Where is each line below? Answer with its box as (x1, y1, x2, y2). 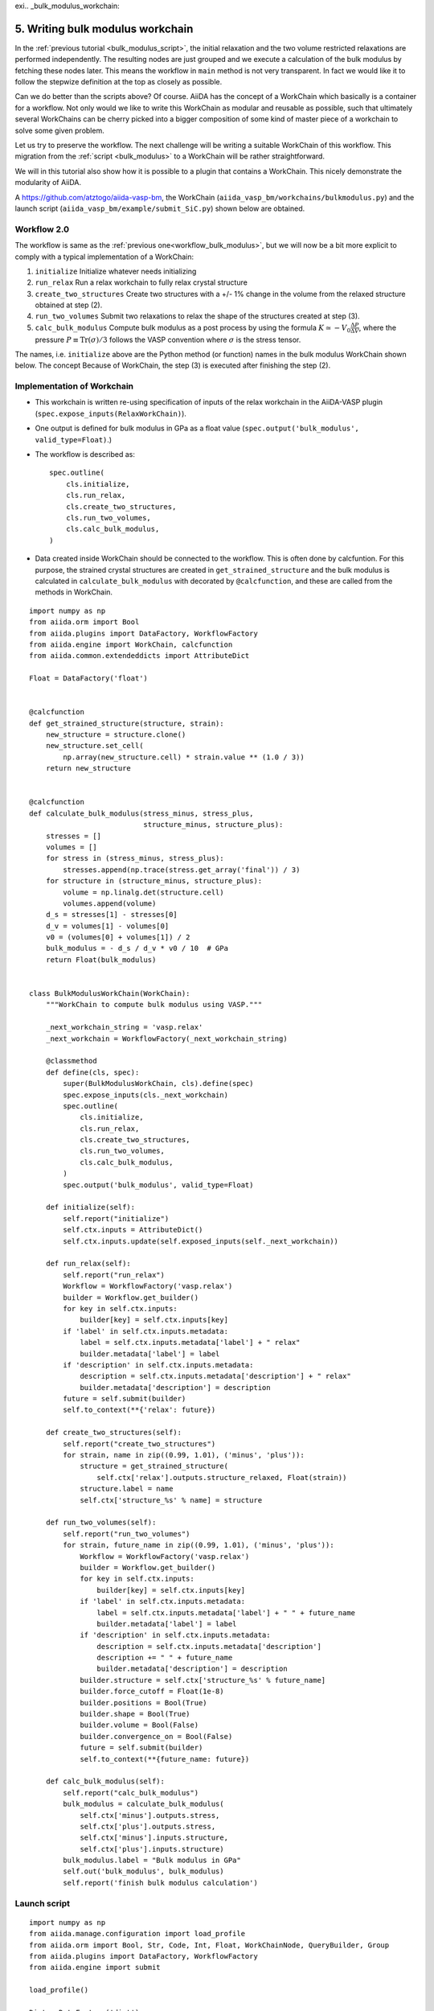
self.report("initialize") (63, 1214, 170, 1223)
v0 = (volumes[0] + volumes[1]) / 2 (45, 933, 190, 942)
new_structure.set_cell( (45, 741, 144, 751)
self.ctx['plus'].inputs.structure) (80, 1844, 224, 1853)
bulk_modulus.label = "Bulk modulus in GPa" (63, 1856, 241, 1865)
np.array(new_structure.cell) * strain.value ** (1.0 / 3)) (63, 752, 305, 762)
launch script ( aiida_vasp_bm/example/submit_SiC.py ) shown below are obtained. (14, 204, 305, 213)
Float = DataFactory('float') (29, 674, 149, 683)
